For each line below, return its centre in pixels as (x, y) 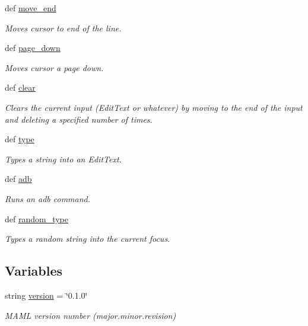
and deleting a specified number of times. (79, 119)
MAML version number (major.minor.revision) (91, 315)
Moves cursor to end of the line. (63, 28)
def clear (20, 87)
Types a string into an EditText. (63, 159)
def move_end (31, 8)
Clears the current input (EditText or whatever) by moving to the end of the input (154, 107)
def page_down (33, 48)
